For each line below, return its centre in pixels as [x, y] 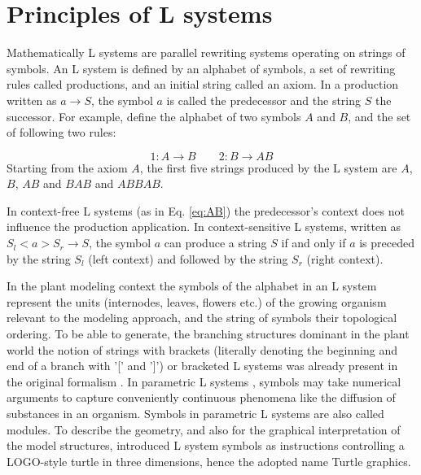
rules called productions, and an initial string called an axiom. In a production [203, 84]
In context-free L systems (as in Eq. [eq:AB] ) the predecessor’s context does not [206, 210]
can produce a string [215, 243]
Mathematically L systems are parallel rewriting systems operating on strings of [206, 52]
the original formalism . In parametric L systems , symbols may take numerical [204, 381]
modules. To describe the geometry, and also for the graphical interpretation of [204, 429]
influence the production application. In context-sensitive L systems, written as [204, 227]
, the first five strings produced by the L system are [268, 167]
